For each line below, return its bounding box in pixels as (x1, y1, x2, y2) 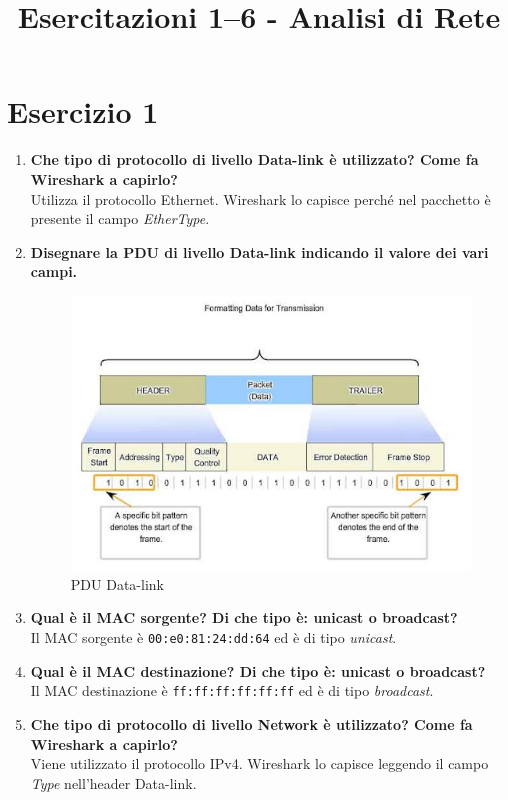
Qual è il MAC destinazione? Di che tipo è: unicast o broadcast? (30, 660, 486, 681)
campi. (30, 261, 78, 282)
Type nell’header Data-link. (30, 772, 197, 793)
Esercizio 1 (7, 91, 159, 132)
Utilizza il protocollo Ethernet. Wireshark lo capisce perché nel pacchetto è (30, 188, 491, 209)
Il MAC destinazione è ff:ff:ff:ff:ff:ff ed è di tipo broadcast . (30, 680, 434, 701)
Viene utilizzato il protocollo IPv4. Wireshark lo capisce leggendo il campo (30, 753, 489, 774)
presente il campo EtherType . (30, 208, 210, 229)
